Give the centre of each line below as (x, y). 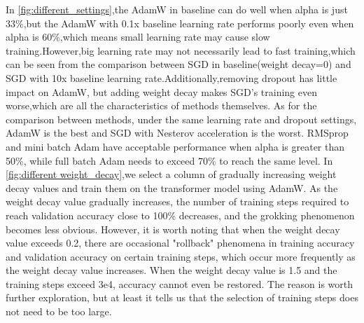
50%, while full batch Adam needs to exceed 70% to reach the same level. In (169, 160)
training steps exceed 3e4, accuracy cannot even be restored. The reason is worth (180, 283)
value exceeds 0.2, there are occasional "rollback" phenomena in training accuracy (180, 243)
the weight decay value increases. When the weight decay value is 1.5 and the (171, 270)
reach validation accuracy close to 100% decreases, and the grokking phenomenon (180, 215)
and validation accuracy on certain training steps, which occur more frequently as (181, 256)
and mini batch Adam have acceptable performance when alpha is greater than (175, 146)
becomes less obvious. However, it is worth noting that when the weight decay (173, 229)
